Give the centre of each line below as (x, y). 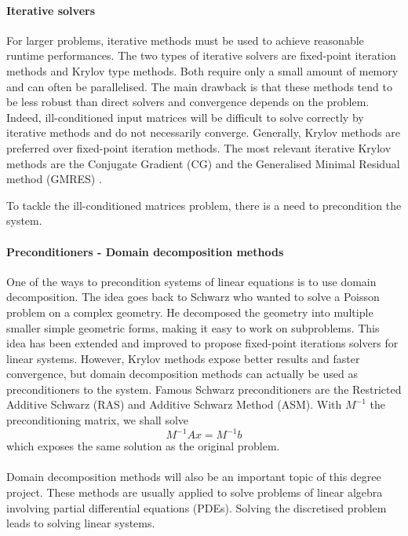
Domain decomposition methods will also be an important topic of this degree (194, 477)
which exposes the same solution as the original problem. (143, 446)
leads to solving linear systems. (81, 523)
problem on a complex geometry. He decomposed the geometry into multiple (190, 312)
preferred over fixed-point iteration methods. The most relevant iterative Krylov (199, 147)
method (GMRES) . (54, 179)
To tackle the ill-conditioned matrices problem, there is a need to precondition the (204, 205)
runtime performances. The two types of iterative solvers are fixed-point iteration (201, 55)
